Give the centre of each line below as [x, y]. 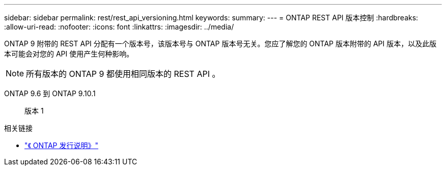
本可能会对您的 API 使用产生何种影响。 [69, 54]
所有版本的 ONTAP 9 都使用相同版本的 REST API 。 [123, 74]
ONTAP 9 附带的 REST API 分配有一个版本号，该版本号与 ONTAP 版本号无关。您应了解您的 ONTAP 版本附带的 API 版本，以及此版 [220, 44]
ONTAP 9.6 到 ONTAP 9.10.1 [50, 93]
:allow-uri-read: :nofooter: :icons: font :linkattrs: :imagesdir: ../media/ [119, 27]
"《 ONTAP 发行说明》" [62, 145]
